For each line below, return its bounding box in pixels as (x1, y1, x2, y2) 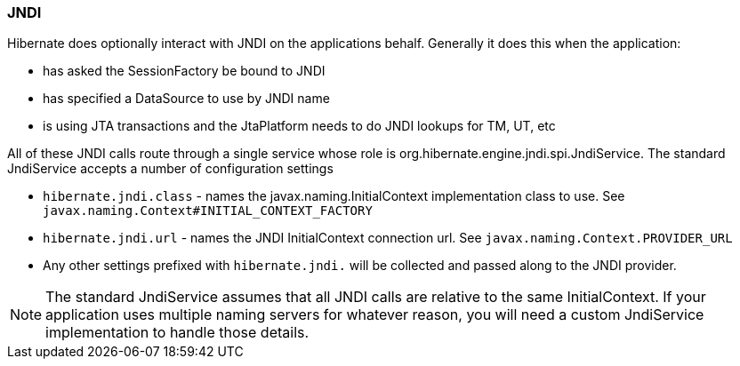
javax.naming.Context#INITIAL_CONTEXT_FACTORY (43, 203, 373, 219)
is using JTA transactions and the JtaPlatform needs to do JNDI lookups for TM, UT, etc (43, 118, 556, 134)
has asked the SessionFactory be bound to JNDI (43, 63, 326, 79)
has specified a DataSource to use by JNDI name (43, 91, 330, 107)
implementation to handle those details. (45, 323, 310, 342)
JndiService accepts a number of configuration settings (7, 161, 334, 177)
